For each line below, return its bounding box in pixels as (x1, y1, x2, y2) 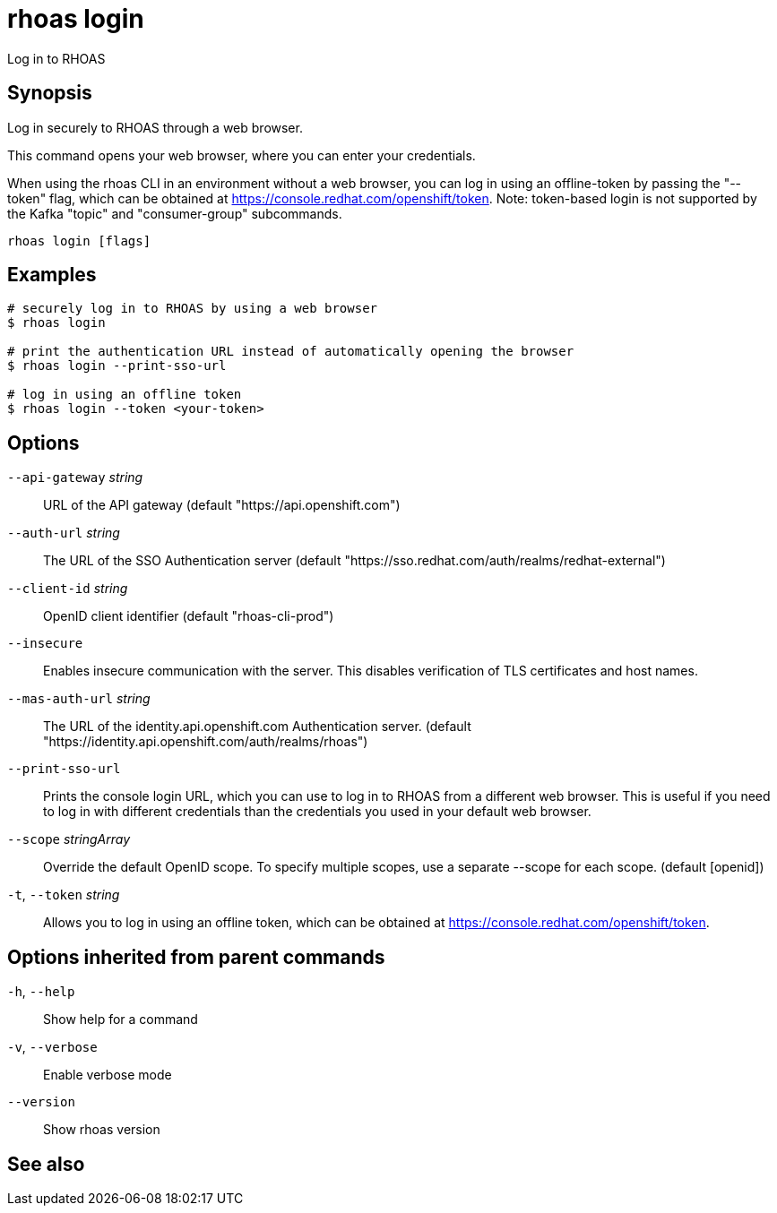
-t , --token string (7, 887, 120, 903)
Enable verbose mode (43, 1067, 172, 1083)
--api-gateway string (7, 469, 143, 486)
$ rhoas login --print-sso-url (7, 358, 227, 374)
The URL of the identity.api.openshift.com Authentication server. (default (43, 718, 471, 735)
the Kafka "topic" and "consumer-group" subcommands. (7, 205, 342, 221)
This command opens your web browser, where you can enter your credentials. (7, 147, 476, 163)
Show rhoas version (43, 1122, 160, 1138)
